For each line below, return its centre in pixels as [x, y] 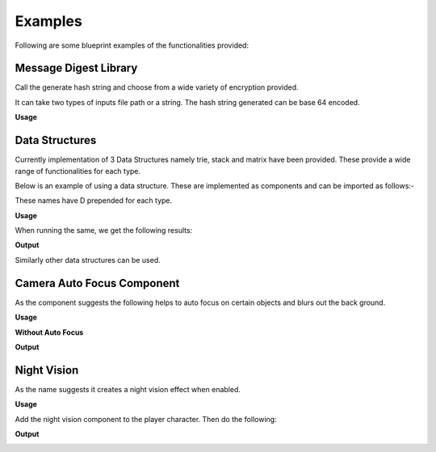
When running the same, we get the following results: [104, 230]
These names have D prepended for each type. [94, 201]
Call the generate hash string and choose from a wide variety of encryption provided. [157, 87]
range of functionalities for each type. [78, 171]
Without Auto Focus [49, 332]
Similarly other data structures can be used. [88, 260]
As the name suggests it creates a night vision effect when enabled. [128, 389]
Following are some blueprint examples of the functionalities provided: [132, 45]
